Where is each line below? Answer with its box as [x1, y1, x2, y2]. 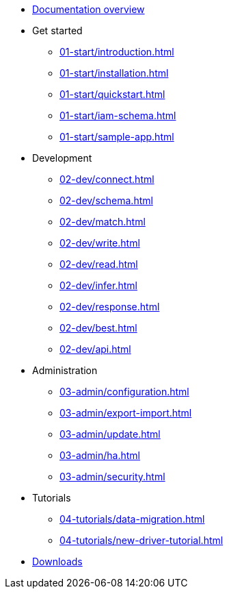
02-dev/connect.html [59, 173, 154, 185]
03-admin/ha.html [59, 449, 141, 461]
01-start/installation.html [59, 67, 169, 79]
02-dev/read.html [59, 258, 138, 270]
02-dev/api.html [59, 343, 131, 355]
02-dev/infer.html [59, 280, 137, 291]
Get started [32, 25, 83, 36]
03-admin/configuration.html [59, 386, 189, 397]
